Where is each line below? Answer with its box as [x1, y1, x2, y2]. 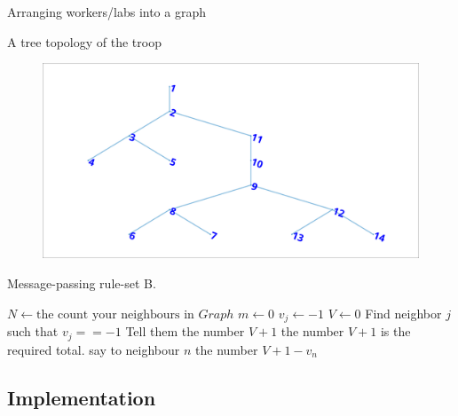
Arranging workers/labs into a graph [7, 3, 206, 20]
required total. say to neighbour [7, 340, 180, 358]
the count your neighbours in [36, 308, 194, 321]
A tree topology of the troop [7, 32, 162, 51]
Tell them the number [125, 322, 245, 341]
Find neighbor [365, 303, 442, 322]
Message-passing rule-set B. [7, 274, 156, 293]
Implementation [7, 383, 156, 411]
